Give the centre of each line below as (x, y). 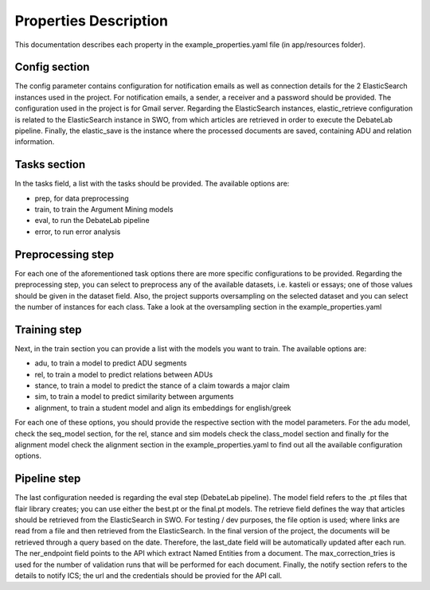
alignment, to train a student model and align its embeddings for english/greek (163, 408)
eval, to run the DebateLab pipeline (92, 221)
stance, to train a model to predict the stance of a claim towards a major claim (162, 385)
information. (35, 142)
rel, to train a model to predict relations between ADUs (124, 374)
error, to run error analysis (78, 232)
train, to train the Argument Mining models (104, 209)
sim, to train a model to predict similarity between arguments (134, 397)
